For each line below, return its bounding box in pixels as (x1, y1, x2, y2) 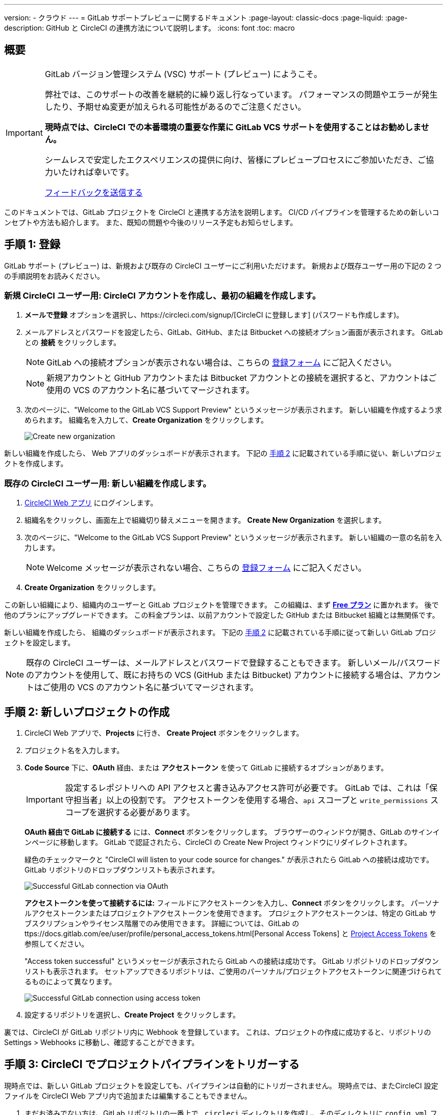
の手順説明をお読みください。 (4, 271, 104, 280)
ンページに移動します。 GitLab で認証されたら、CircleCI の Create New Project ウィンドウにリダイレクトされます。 (24, 838, 411, 847)
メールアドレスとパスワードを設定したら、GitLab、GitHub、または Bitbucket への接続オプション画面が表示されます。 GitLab (24, 328, 443, 337)
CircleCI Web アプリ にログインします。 (24, 498, 158, 507)
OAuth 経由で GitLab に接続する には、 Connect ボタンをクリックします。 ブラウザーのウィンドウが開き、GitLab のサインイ (24, 828, 440, 837)
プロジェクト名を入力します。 (24, 746, 124, 755)
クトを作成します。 (4, 459, 68, 468)
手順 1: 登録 (4, 238, 61, 251)
